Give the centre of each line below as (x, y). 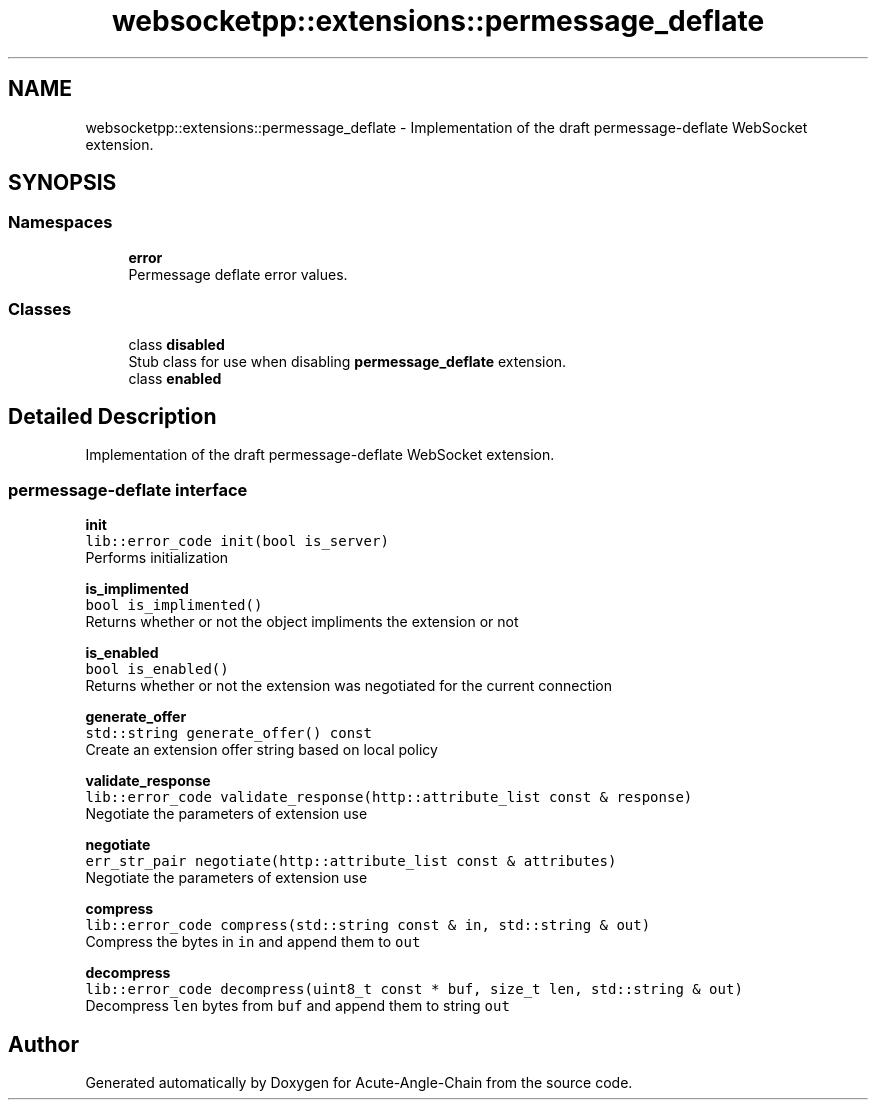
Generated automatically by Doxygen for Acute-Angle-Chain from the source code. (359, 1082)
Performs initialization (157, 558)
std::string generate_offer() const (228, 733)
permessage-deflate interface (128, 489)
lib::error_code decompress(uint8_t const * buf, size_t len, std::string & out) (414, 989)
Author (43, 1044)
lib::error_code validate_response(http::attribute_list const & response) (389, 797)
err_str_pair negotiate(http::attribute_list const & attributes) (351, 861)
